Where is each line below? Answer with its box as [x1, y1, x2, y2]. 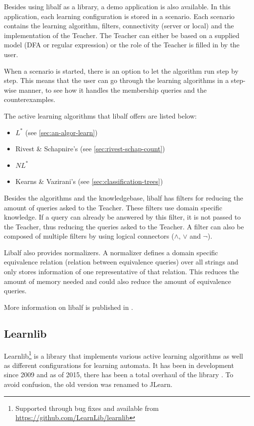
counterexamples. [4, 94, 56, 104]
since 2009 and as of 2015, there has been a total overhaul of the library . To [4, 369, 233, 380]
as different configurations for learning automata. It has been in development [4, 360, 234, 370]
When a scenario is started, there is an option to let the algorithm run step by [4, 65, 239, 76]
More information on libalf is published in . [4, 302, 133, 312]
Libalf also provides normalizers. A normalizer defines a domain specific [4, 247, 218, 257]
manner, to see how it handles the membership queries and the [19, 84, 207, 95]
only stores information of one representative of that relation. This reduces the [4, 266, 239, 277]
